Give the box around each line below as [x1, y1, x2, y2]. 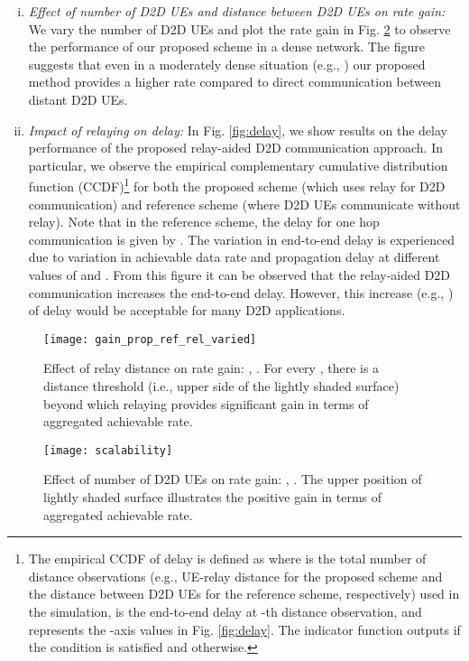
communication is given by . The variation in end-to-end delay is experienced [28, 229, 455, 248]
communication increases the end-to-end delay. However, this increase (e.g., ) [28, 283, 454, 302]
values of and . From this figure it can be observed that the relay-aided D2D [28, 265, 451, 284]
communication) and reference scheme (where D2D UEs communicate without [28, 194, 461, 213]
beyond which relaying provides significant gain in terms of [43, 394, 369, 413]
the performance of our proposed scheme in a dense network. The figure [28, 37, 425, 56]
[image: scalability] [43, 443, 173, 457]
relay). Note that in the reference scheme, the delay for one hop [28, 212, 380, 231]
